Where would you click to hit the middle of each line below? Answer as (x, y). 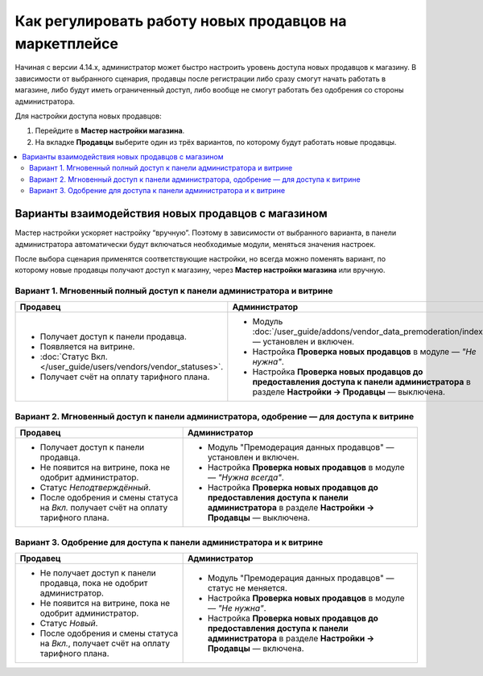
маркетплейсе (66, 43)
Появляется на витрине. (87, 347)
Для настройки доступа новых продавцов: (88, 116)
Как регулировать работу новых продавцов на (181, 21)
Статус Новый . (69, 623)
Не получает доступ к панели (98, 573)
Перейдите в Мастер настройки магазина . (110, 131)
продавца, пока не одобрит (94, 583)
